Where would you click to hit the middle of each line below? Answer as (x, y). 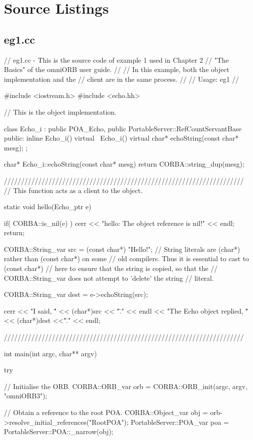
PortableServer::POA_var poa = (180, 422)
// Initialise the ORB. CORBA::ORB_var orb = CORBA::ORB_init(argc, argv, (126, 386)
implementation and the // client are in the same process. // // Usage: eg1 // (122, 79)
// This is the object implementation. (60, 111)
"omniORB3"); (26, 396)
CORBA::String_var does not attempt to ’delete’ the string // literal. (109, 278)
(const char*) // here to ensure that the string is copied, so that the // (111, 268)
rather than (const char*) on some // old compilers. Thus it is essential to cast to (126, 258)
